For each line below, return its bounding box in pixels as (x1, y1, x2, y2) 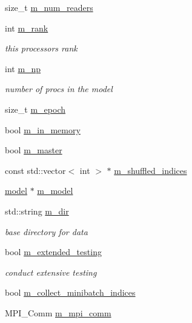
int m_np (5, 62, 41, 75)
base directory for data (5, 225, 88, 238)
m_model (37, 184, 73, 197)
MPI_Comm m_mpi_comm (5, 306, 111, 319)
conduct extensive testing (5, 265, 97, 278)
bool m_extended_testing (5, 245, 102, 258)
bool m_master (5, 144, 62, 156)
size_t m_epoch (5, 102, 66, 115)
